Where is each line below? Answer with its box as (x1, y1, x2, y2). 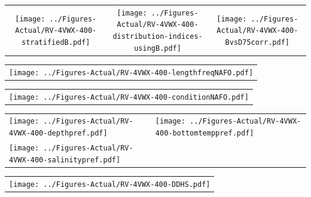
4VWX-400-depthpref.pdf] (9, 129, 108, 138)
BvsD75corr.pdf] (225, 38, 289, 47)
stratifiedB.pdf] (21, 38, 90, 47)
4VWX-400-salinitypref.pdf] (9, 155, 121, 164)
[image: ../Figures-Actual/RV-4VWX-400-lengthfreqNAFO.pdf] (9, 68, 254, 77)
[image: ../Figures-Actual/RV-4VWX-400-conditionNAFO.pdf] (9, 93, 249, 101)
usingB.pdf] (134, 44, 181, 53)
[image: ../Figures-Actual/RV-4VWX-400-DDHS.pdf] (9, 180, 211, 189)
